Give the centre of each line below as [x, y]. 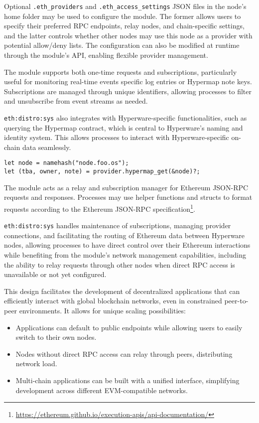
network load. [36, 363]
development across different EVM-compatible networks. [102, 390]
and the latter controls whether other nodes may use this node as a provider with [128, 35]
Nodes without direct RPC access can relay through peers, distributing [124, 353]
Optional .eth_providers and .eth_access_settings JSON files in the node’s [125, 6]
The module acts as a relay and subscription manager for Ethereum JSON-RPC [126, 187]
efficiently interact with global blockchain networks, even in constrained [113, 301]
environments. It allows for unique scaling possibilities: [102, 310]
